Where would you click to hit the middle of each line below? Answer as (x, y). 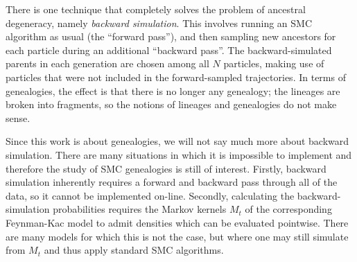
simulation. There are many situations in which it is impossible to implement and (179, 154)
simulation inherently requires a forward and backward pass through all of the (172, 182)
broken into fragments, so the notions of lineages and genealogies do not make (171, 104)
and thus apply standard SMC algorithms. (134, 250)
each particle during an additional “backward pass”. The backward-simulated (169, 50)
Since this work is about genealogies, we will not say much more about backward (177, 141)
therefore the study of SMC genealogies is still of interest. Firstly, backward (166, 168)
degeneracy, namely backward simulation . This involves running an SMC (159, 23)
